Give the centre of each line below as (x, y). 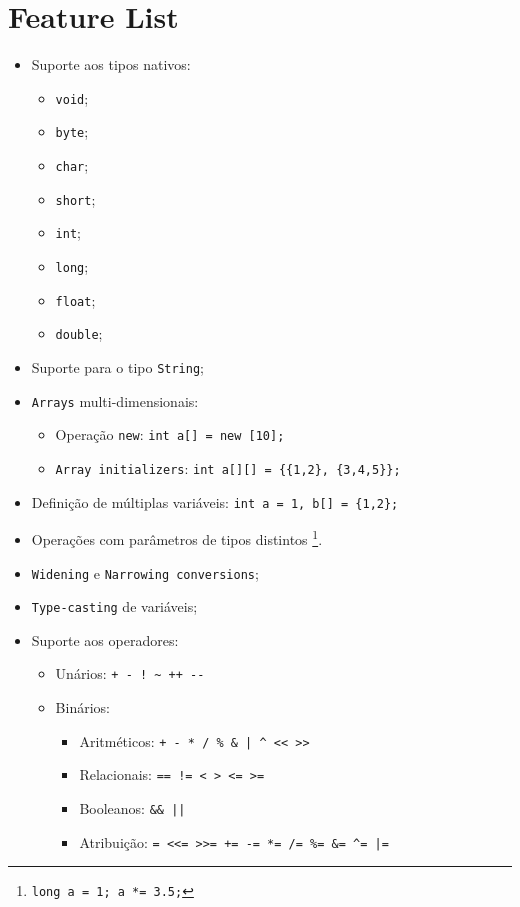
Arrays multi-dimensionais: (115, 400)
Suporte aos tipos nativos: (111, 64)
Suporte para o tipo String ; (117, 366)
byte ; (72, 131)
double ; (79, 333)
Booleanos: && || (132, 807)
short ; (75, 198)
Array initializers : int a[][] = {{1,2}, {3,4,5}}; (228, 467)
